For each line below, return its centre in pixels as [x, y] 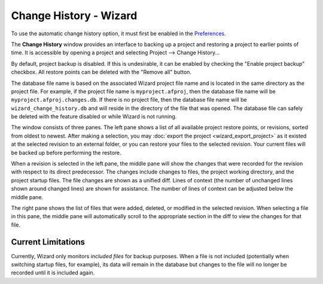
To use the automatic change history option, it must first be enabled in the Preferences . [119, 33]
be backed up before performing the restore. [66, 152]
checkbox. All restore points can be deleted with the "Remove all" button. [101, 72]
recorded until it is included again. [53, 273]
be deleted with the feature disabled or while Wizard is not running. [94, 117]
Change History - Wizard [74, 16]
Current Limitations [48, 242]
